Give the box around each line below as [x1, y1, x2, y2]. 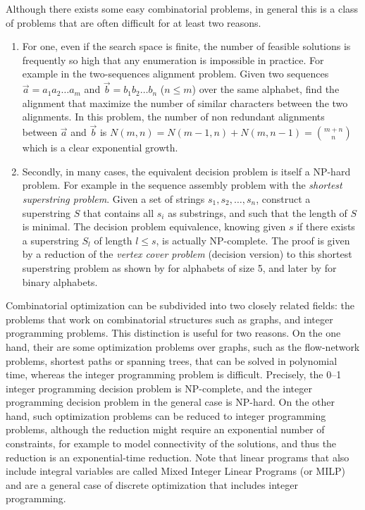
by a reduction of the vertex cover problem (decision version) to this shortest [22, 247, 352, 261]
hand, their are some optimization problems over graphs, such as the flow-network [6, 339, 360, 354]
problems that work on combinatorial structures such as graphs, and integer [6, 311, 333, 326]
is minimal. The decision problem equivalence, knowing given [22, 219, 286, 234]
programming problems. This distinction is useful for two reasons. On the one [6, 325, 341, 340]
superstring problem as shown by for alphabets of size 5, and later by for [22, 260, 337, 275]
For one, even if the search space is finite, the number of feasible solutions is [22, 39, 351, 54]
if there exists [297, 219, 355, 234]
